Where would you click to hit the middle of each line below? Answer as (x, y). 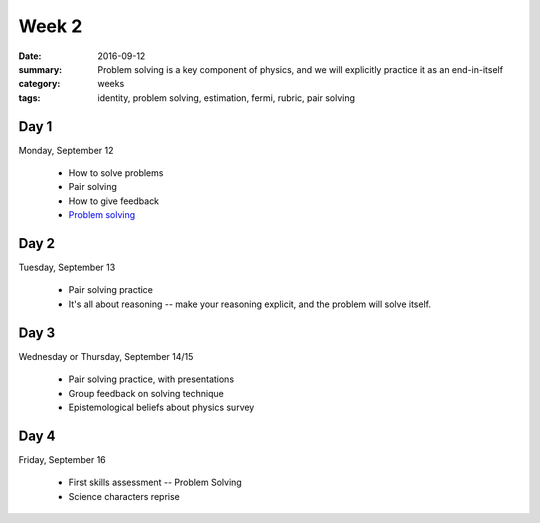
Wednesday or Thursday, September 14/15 (106, 356)
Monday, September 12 (66, 150)
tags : (29, 97)
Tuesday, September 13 (67, 267)
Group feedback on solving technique (146, 393)
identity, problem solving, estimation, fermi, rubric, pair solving (226, 97)
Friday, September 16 (62, 459)
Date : (30, 56)
